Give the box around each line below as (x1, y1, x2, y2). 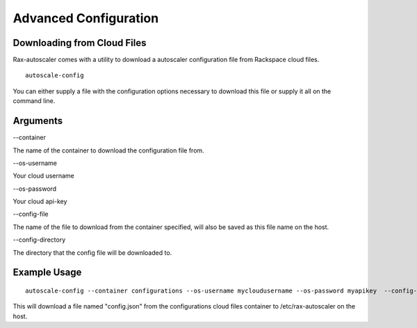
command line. (13, 97, 56, 105)
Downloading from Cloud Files (13, 37, 147, 49)
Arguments (13, 115, 63, 127)
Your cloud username (13, 171, 74, 180)
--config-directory (13, 235, 66, 244)
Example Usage (13, 267, 82, 279)
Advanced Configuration (13, 10, 159, 26)
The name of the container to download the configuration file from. (13, 146, 204, 155)
